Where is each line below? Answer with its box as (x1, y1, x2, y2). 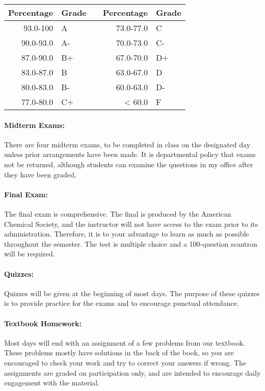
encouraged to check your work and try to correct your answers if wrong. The (4, 357, 246, 368)
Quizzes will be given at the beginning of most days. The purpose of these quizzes (4, 288, 260, 298)
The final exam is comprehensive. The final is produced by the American (4, 208, 231, 219)
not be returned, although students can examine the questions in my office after (4, 159, 253, 169)
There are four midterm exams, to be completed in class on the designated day (4, 139, 251, 149)
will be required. (4, 248, 55, 259)
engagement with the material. (4, 377, 100, 388)
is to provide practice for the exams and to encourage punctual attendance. (4, 298, 239, 308)
